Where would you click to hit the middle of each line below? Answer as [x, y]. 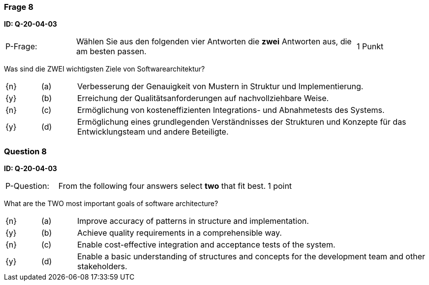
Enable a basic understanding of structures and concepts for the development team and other [251, 257]
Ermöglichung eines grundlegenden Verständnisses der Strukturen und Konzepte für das [242, 122]
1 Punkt [370, 47]
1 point [280, 186]
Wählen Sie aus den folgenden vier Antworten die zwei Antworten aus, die [214, 42]
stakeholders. [102, 267]
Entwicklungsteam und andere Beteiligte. [153, 132]
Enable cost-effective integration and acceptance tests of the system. [206, 245]
